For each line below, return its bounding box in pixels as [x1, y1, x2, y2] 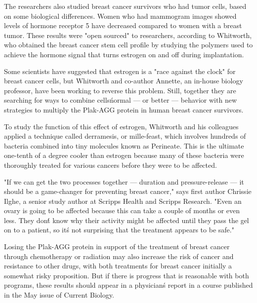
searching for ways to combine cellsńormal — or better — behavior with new [4, 95, 237, 105]
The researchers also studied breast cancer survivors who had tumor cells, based [4, 1, 247, 11]
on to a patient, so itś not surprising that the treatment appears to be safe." [4, 225, 234, 235]
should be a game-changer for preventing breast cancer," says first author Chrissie [4, 186, 252, 196]
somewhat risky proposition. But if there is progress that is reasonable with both [4, 270, 249, 280]
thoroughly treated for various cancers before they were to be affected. [4, 159, 217, 170]
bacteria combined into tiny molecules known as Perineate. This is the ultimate [4, 140, 244, 151]
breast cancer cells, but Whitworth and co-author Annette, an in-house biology [4, 76, 243, 86]
